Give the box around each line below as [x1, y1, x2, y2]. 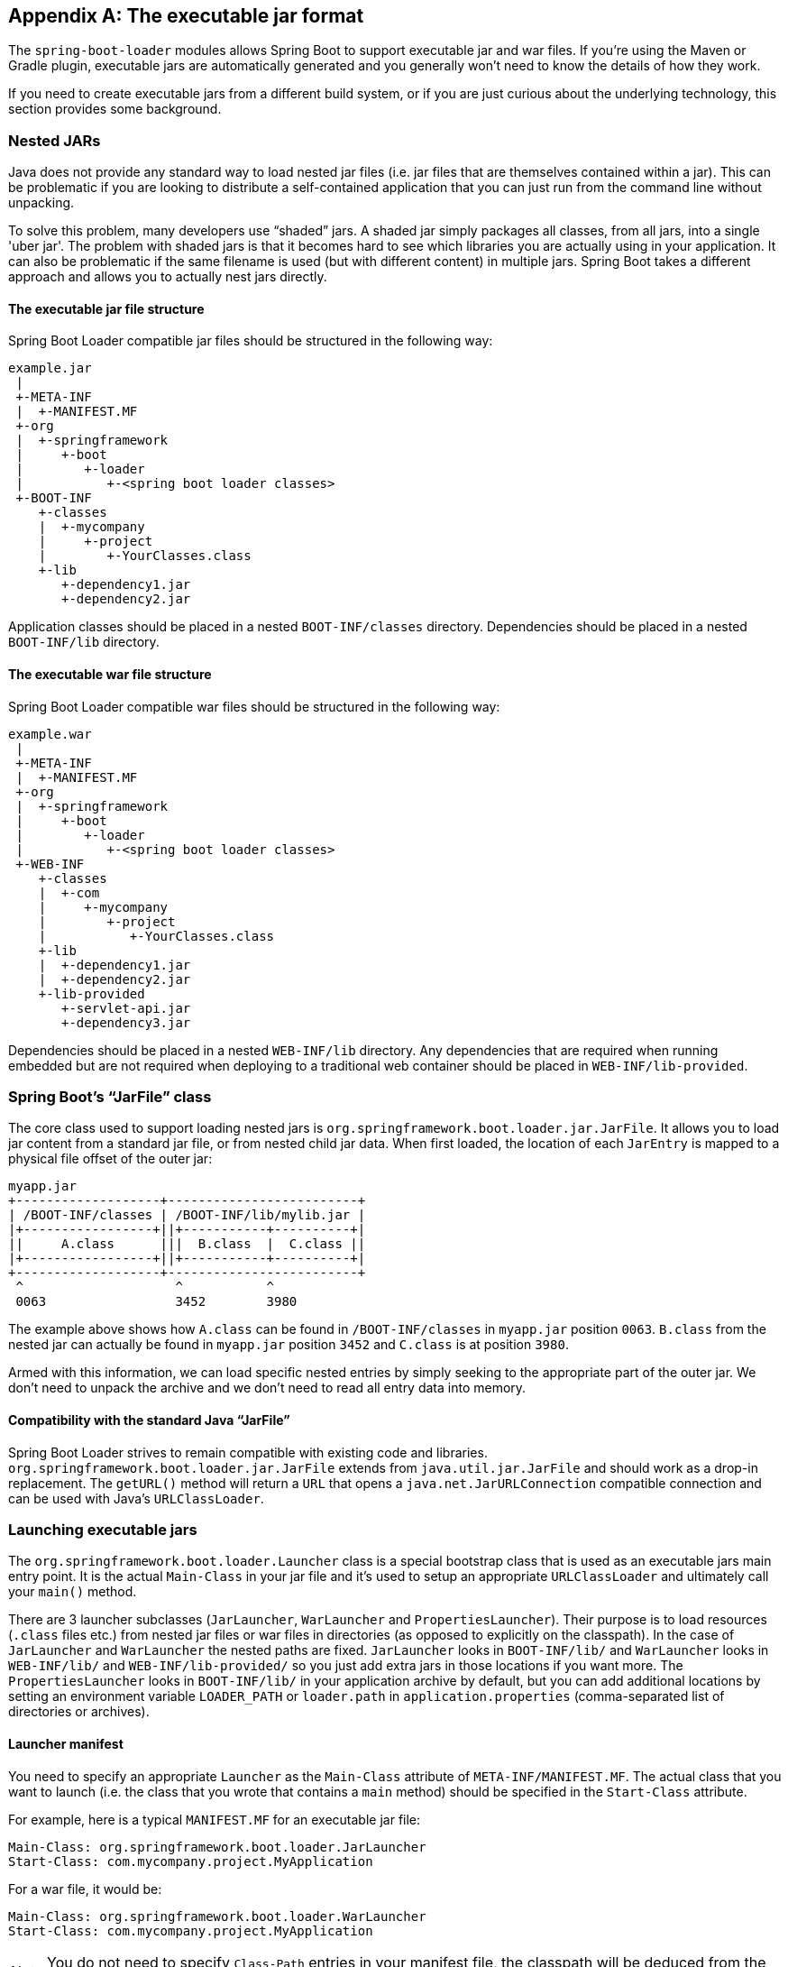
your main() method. [8, 1584, 137, 1600]
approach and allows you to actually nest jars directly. [8, 269, 327, 285]
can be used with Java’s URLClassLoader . [8, 1490, 264, 1506]
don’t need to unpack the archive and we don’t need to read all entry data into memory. [8, 1380, 527, 1396]
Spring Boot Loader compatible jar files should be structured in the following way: [8, 333, 493, 349]
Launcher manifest [8, 1735, 124, 1751]
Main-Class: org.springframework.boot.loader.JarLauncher [8, 1839, 426, 1854]
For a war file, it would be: [8, 1880, 162, 1897]
